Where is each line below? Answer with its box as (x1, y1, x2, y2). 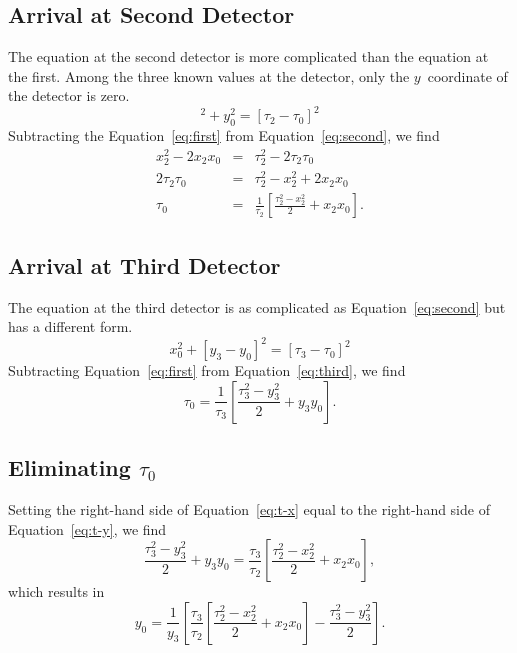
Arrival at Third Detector (8, 249, 281, 280)
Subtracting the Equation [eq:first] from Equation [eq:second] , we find (8, 125, 440, 146)
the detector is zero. (8, 85, 130, 106)
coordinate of (427, 65, 508, 86)
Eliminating (8, 452, 131, 483)
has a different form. (8, 316, 133, 337)
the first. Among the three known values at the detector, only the (8, 65, 410, 86)
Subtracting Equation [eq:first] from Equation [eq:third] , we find (8, 360, 406, 381)
